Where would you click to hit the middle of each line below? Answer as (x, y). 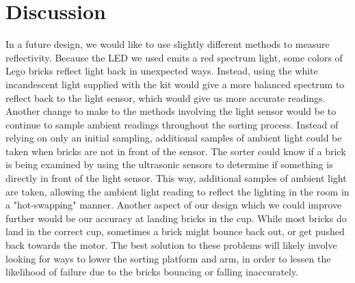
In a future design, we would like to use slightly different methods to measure (168, 44)
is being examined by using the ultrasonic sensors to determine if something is (169, 164)
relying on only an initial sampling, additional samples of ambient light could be (174, 138)
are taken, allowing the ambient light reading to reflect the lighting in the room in (177, 191)
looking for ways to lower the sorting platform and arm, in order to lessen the (168, 258)
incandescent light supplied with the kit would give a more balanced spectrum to (175, 84)
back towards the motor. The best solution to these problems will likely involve (171, 245)
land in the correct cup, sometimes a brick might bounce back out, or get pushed (175, 231)
